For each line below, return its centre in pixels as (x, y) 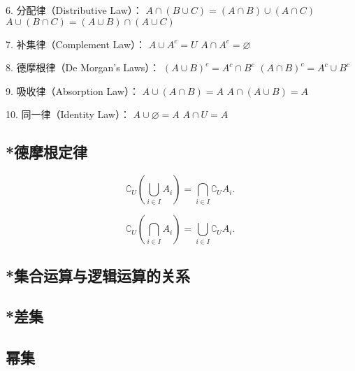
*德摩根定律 (47, 152)
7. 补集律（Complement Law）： (76, 44)
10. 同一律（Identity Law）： (68, 114)
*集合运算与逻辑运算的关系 (98, 275)
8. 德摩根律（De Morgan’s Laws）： (83, 67)
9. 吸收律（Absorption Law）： (72, 90)
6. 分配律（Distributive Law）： (74, 10)
